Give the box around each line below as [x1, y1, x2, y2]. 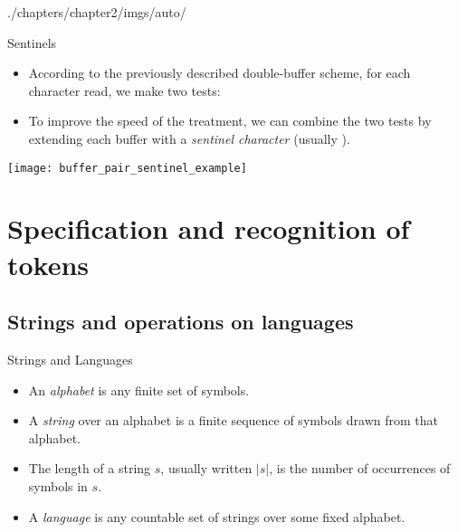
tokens [7, 245, 90, 282]
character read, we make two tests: [28, 81, 221, 100]
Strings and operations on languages [7, 308, 354, 336]
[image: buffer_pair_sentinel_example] [7, 161, 247, 175]
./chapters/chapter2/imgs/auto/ [7, 3, 186, 21]
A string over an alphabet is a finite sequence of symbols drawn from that [28, 411, 438, 430]
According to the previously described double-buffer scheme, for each [28, 63, 411, 82]
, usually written [160, 459, 253, 478]
